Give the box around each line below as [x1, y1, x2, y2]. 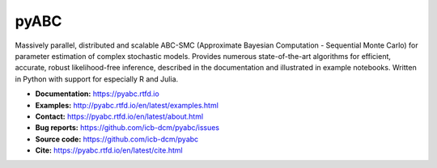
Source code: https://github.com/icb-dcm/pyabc [35, 134, 199, 144]
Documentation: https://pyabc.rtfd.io [35, 89, 159, 99]
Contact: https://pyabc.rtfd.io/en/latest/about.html [35, 111, 204, 121]
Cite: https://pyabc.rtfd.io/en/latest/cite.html [35, 145, 184, 155]
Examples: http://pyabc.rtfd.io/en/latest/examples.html [35, 100, 218, 110]
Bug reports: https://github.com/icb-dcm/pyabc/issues [35, 123, 220, 132]
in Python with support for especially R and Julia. [15, 73, 179, 84]
